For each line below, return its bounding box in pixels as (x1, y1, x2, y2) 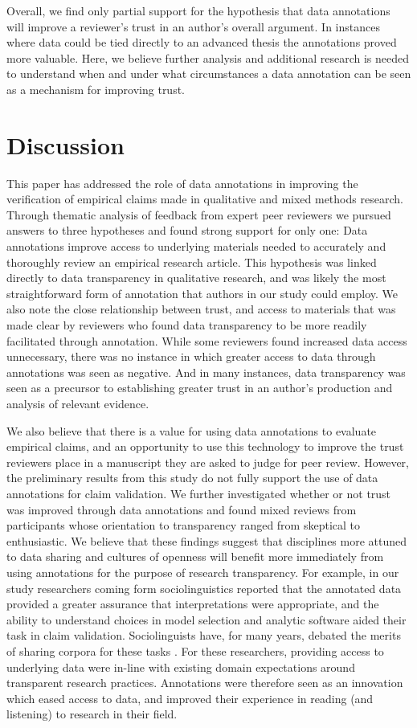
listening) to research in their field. (6, 706, 178, 722)
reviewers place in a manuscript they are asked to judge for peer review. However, (6, 453, 409, 470)
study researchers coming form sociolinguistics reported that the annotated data (6, 579, 402, 596)
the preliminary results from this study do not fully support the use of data (6, 469, 378, 486)
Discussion (6, 128, 125, 161)
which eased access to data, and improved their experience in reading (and (6, 689, 374, 706)
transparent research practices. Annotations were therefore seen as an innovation (6, 674, 403, 691)
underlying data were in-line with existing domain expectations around (6, 658, 355, 675)
